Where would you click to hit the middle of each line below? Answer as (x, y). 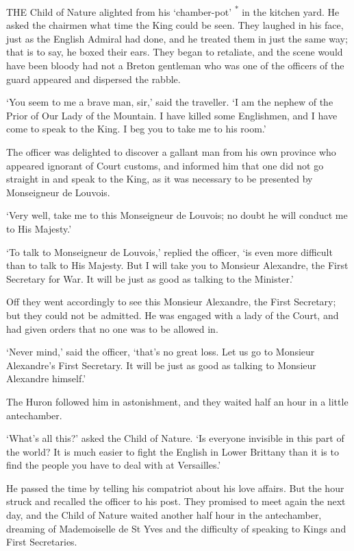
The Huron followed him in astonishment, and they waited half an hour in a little (177, 401)
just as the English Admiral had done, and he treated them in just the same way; (177, 38)
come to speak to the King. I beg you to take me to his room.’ (136, 129)
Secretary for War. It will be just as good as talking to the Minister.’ (150, 278)
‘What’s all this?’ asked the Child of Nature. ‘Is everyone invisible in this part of (175, 438)
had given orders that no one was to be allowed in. (112, 328)
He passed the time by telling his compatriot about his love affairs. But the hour (175, 488)
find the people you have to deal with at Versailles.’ (114, 465)
